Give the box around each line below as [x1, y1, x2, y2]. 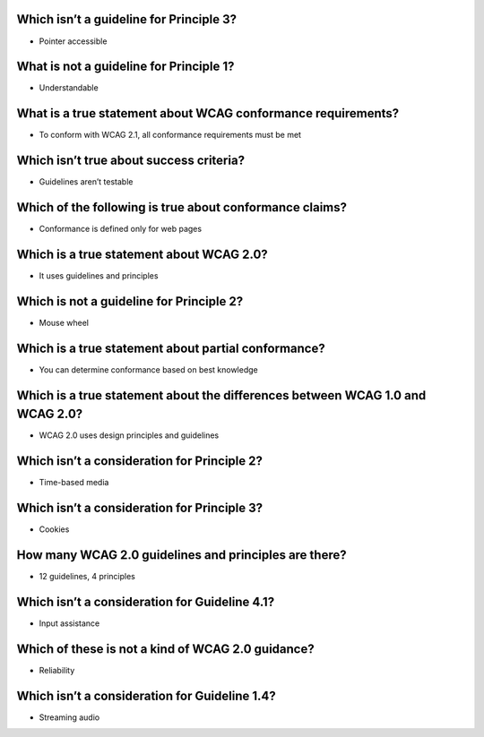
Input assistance [39, 618, 100, 629]
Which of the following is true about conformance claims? [16, 200, 348, 215]
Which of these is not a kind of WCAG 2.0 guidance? [16, 641, 315, 656]
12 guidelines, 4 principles [39, 571, 136, 582]
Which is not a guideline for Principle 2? [16, 294, 244, 309]
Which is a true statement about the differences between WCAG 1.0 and [16, 388, 427, 403]
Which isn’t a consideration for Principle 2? [16, 453, 264, 469]
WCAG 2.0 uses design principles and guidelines [39, 430, 220, 441]
